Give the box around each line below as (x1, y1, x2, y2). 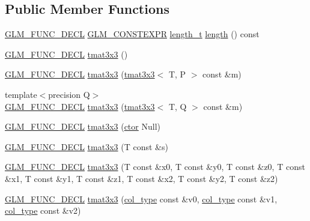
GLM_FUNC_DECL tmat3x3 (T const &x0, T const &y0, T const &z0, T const (5, 160, 305, 173)
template (5, 88, 37, 100)
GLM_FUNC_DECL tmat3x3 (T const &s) (5, 140, 168, 153)
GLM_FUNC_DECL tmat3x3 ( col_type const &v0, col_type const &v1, (5, 192, 278, 205)
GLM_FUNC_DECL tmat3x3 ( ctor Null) (5, 120, 160, 133)
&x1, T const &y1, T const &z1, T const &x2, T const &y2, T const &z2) (5, 172, 278, 184)
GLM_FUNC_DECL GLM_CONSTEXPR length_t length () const (5, 28, 260, 40)
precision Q (48, 88, 90, 100)
